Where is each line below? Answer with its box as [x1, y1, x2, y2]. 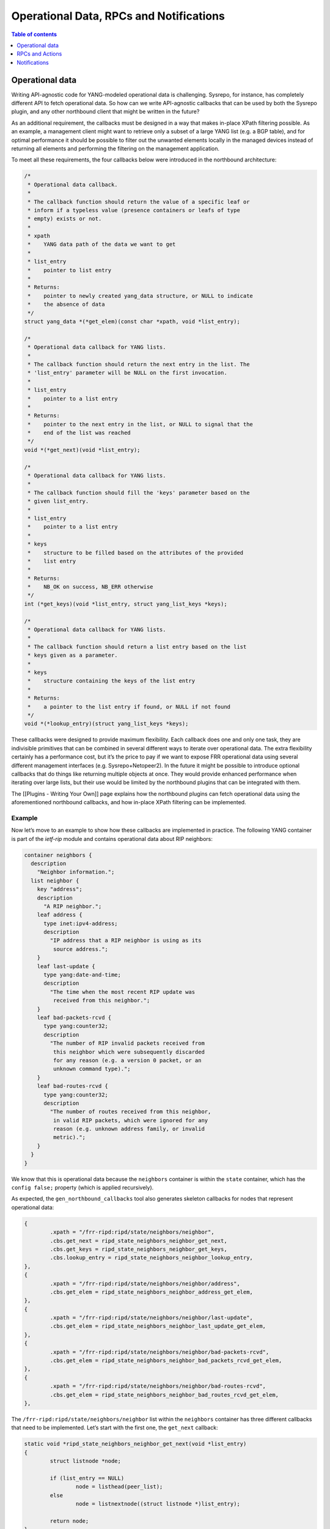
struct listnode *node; [50, 1457, 122, 1465]
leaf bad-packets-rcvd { [37, 1014, 112, 1021]
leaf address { [37, 911, 82, 919]
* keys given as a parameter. [28, 652, 119, 659]
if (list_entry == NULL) [50, 1475, 125, 1481]
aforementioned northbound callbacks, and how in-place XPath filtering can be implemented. [11, 799, 247, 806]
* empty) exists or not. [28, 215, 102, 223]
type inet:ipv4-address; [43, 920, 119, 927]
